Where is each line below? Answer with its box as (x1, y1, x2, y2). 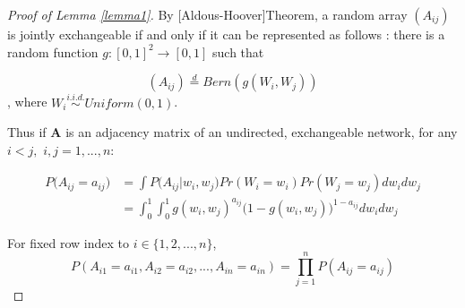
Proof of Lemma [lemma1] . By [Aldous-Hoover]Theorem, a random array (7, 5, 408, 23)
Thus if (7, 123, 47, 141)
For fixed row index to (7, 233, 130, 252)
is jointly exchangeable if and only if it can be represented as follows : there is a (7, 25, 445, 43)
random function (7, 42, 99, 61)
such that (212, 42, 264, 61)
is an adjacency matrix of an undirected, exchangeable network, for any (65, 123, 458, 141)
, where (7, 92, 47, 111)
